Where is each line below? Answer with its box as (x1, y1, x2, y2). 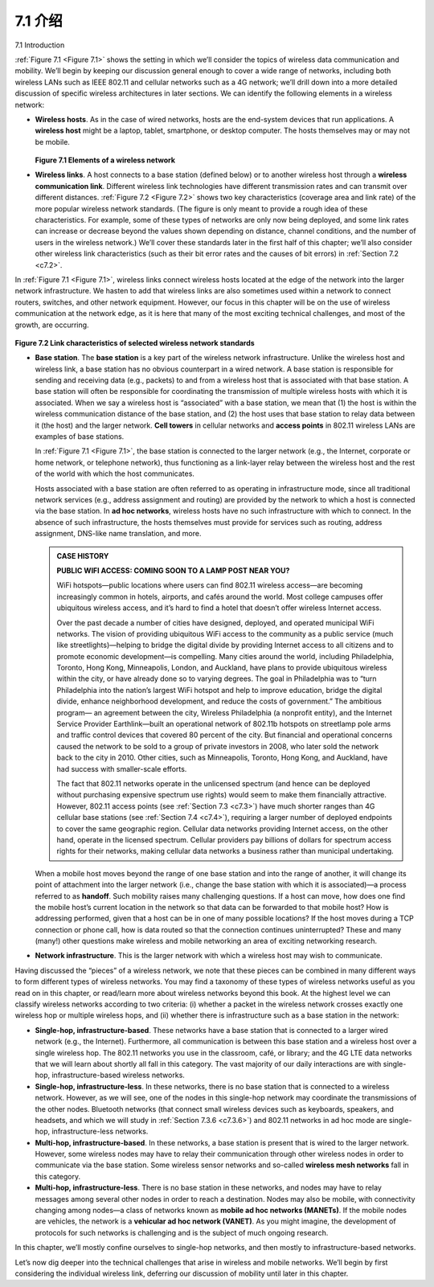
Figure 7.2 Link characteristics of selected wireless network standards (14, 338, 255, 347)
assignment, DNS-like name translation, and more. (35, 529, 202, 539)
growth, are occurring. (14, 320, 89, 330)
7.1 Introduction (14, 40, 65, 50)
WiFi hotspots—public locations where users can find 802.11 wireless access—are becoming (56, 580, 363, 590)
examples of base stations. (35, 432, 125, 441)
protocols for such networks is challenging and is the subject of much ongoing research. (35, 1228, 329, 1237)
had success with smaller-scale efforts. (56, 764, 187, 773)
